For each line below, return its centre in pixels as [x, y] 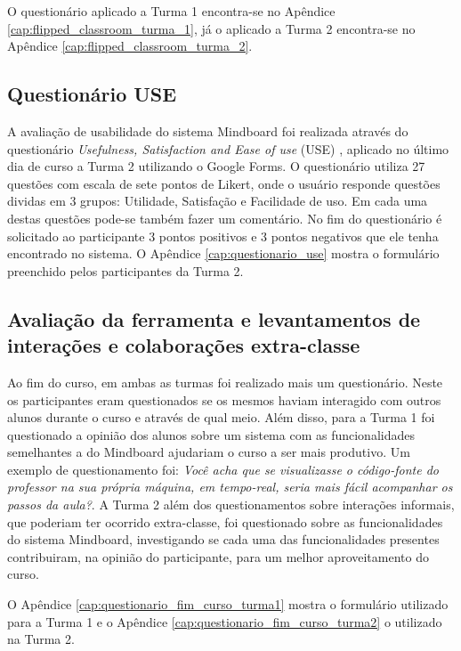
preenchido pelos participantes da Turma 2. [125, 270]
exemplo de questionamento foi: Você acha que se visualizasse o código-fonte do [223, 469]
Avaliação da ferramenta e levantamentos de [214, 318]
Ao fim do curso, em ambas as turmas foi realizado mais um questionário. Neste [225, 382]
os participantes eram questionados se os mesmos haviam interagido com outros [224, 399]
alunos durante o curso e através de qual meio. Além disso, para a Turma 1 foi [221, 417]
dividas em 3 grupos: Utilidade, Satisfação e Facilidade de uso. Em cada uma [218, 201]
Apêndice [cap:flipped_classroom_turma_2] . [130, 46]
